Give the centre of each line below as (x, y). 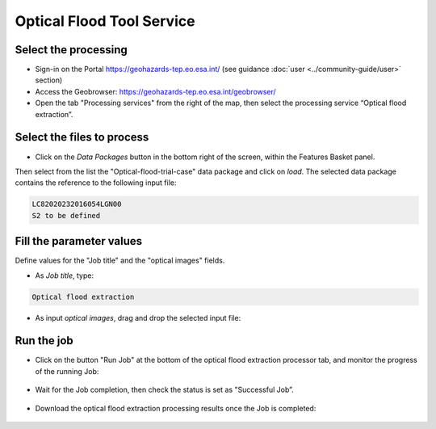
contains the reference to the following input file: (96, 183)
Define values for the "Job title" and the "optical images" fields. (120, 261)
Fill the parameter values (79, 241)
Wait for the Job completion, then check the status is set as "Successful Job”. (164, 390)
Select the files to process (82, 137)
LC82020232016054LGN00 (77, 204)
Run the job (44, 341)
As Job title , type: (65, 275)
